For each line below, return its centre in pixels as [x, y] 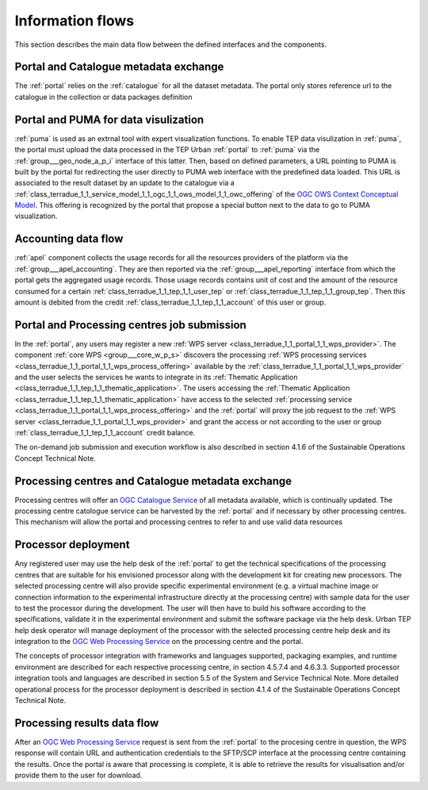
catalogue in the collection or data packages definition [103, 97]
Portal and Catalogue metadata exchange [119, 67]
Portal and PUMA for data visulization [109, 119]
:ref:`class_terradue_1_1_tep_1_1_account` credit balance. [105, 432]
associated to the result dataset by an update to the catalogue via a [125, 183]
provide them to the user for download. [78, 775]
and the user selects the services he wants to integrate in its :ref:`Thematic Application [156, 378]
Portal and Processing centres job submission [131, 325]
